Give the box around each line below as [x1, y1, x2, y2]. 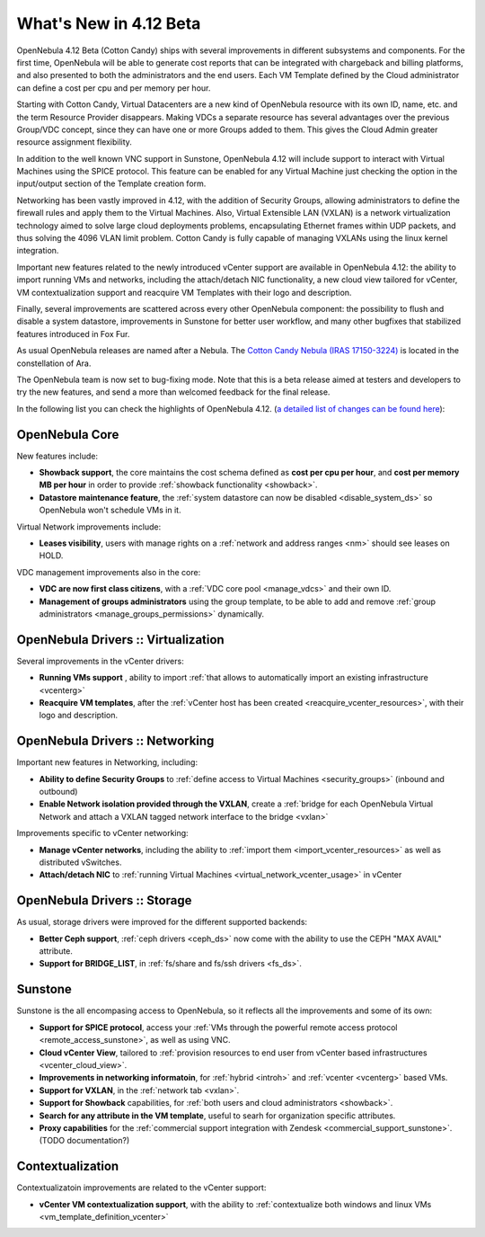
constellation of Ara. [16, 358, 92, 369]
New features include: [16, 450, 99, 461]
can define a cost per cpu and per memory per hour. [16, 82, 211, 93]
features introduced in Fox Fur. [16, 328, 130, 339]
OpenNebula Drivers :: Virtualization [16, 632, 225, 647]
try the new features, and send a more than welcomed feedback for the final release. [16, 387, 331, 397]
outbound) [39, 787, 78, 797]
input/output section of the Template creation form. [16, 178, 207, 189]
